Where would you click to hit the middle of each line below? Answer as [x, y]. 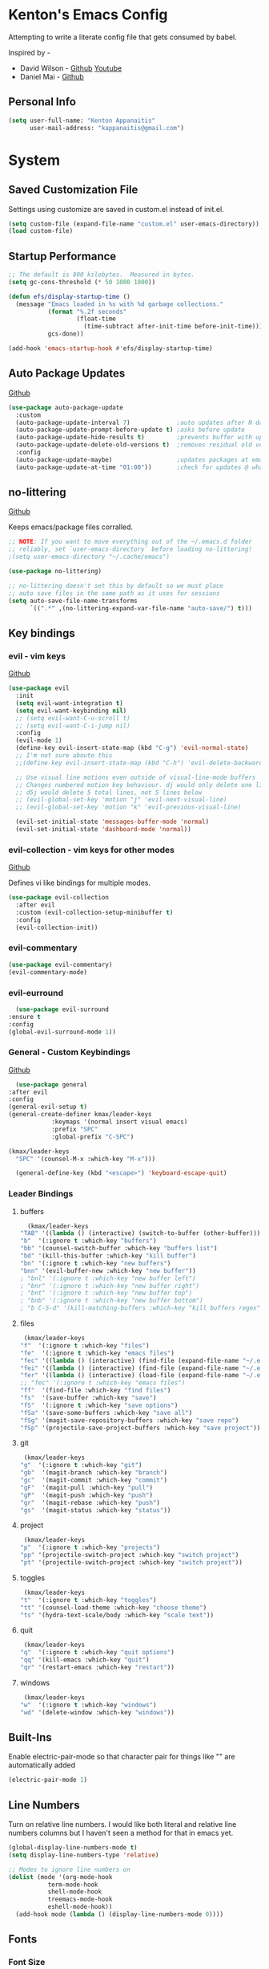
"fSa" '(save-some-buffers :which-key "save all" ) [106, 1413]
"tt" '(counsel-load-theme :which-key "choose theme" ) [113, 1608]
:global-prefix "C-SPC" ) [92, 1137]
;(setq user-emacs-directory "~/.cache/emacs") [89, 557]
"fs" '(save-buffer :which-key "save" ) [88, 1398]
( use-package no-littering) [55, 572]
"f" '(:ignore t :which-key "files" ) [84, 1345]
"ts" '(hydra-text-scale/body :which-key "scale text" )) [117, 1615]
